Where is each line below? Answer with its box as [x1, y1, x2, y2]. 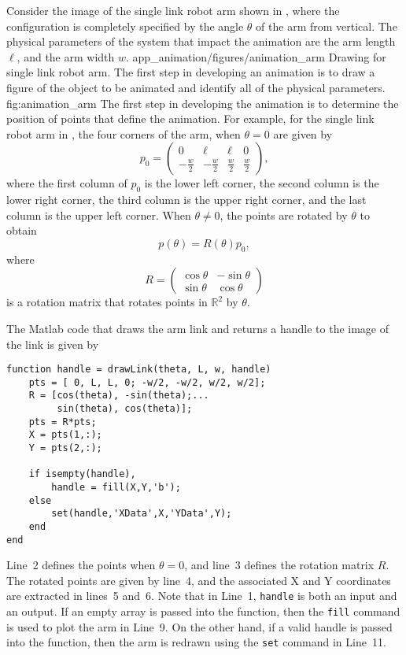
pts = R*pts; [28, 416, 97, 427]
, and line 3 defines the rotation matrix [184, 557, 375, 573]
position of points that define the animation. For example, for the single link [6, 110, 375, 127]
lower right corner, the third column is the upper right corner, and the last [6, 191, 367, 208]
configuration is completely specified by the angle [6, 17, 244, 34]
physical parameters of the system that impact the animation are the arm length [6, 33, 396, 50]
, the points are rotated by [220, 206, 348, 223]
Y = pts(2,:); [28, 442, 102, 454]
